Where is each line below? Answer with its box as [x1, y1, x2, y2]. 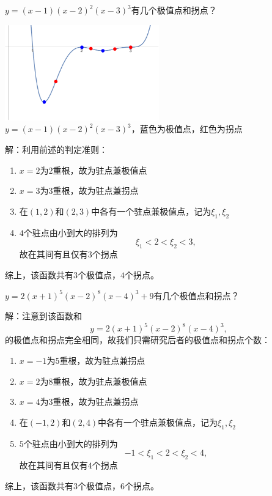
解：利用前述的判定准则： [5, 143, 108, 156]
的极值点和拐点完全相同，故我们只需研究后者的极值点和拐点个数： [5, 333, 270, 346]
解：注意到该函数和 [5, 309, 82, 322]
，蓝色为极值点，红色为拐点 [131, 122, 243, 135]
